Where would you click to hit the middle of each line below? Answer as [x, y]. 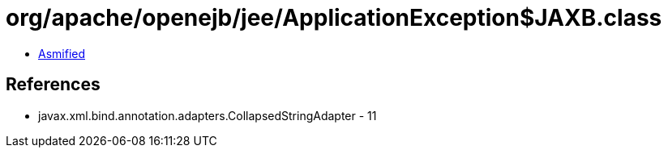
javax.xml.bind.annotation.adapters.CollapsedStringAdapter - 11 [208, 115]
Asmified [62, 53]
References [53, 85]
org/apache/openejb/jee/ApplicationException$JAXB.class [334, 18]
